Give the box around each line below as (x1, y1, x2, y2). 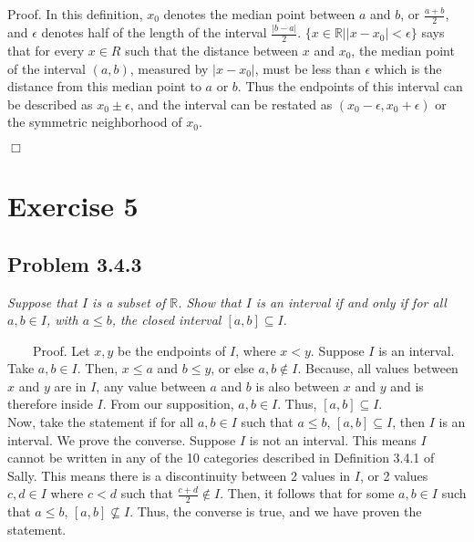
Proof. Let (32, 340, 90, 360)
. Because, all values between (297, 359, 459, 378)
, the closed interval (111, 310, 222, 329)
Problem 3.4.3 (7, 249, 142, 277)
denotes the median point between (163, 5, 355, 23)
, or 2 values (359, 465, 428, 485)
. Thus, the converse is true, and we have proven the (129, 502, 422, 521)
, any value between (96, 376, 206, 395)
